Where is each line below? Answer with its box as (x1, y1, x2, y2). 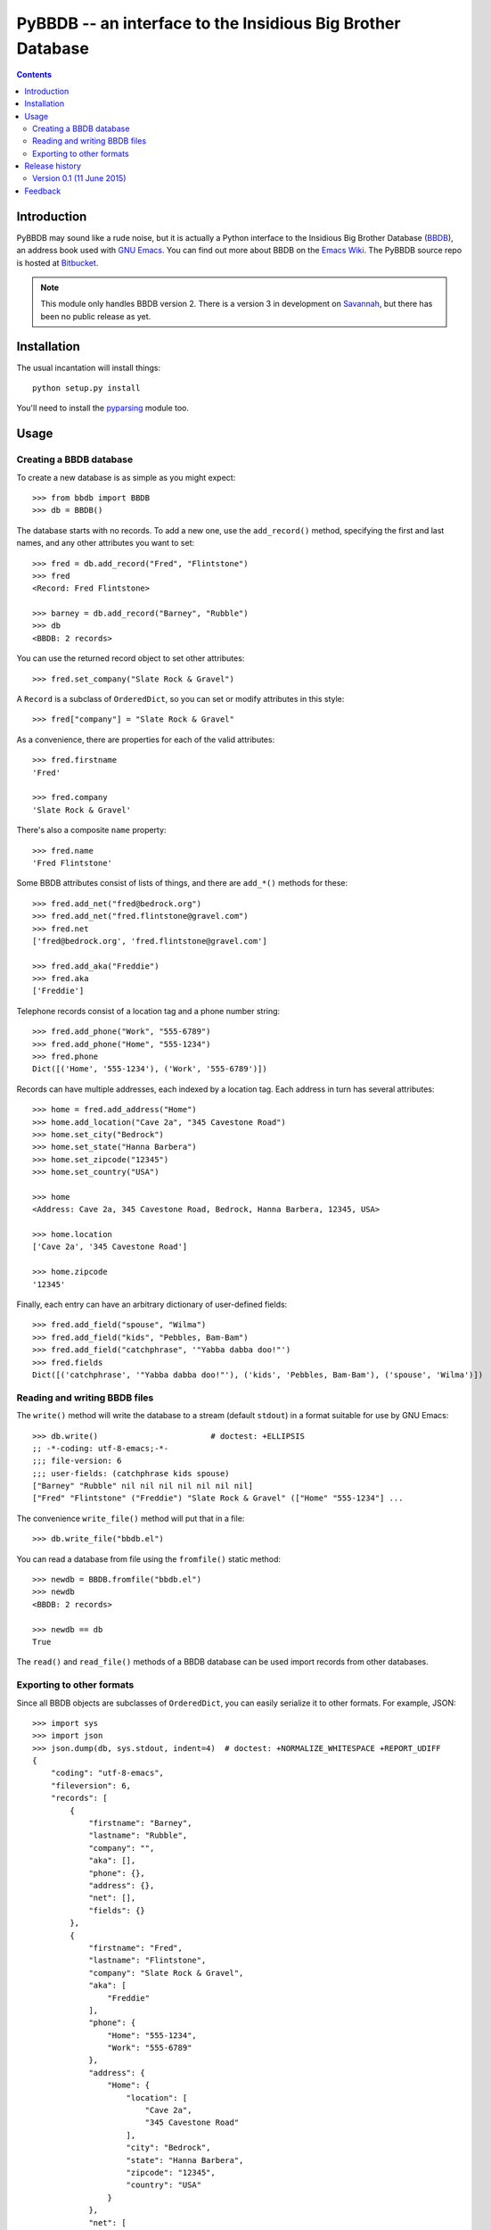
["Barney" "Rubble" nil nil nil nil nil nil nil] (32, 1481, 254, 1491)
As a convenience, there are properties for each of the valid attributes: (16, 734, 275, 745)
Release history (24, 161, 82, 171)
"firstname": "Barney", (88, 1818, 192, 1829)
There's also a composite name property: (16, 825, 167, 836)
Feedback (24, 186, 61, 196)
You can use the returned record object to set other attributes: (16, 653, 245, 664)
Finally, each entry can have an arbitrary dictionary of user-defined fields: (16, 1299, 288, 1310)
